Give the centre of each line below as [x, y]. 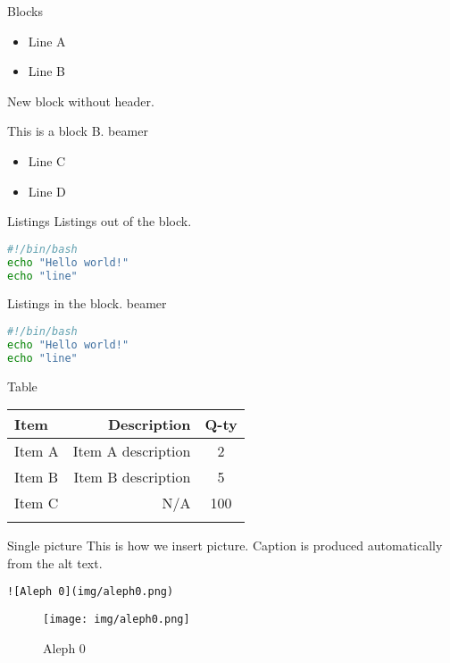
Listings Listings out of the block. [100, 221]
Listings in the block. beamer [87, 303]
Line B [47, 71]
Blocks [25, 11]
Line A [47, 41]
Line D [47, 191]
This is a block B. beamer [78, 131]
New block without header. [81, 101]
